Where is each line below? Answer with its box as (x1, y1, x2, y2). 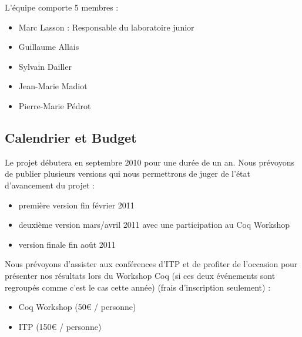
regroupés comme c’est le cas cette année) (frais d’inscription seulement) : (5, 281, 271, 293)
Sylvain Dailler (18, 60, 72, 72)
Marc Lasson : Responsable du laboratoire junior (18, 21, 194, 33)
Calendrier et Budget (5, 128, 137, 146)
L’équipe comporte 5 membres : (5, 1, 119, 13)
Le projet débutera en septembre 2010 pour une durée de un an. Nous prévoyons (5, 156, 294, 168)
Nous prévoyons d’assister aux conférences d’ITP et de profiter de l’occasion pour (5, 258, 298, 270)
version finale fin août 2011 (18, 238, 116, 250)
